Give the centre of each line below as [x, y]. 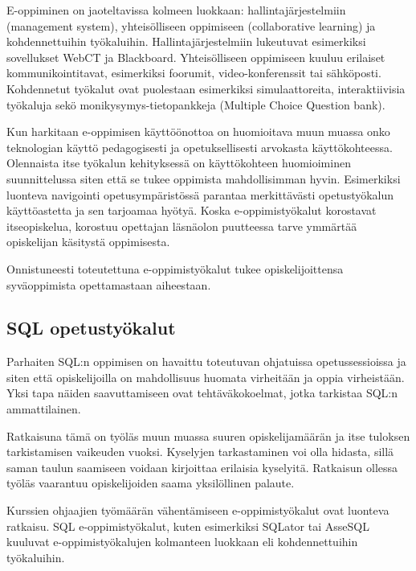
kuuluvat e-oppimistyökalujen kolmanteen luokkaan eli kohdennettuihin [182, 542]
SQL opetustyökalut [91, 328]
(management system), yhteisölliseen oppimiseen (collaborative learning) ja [191, 25]
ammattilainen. [44, 409]
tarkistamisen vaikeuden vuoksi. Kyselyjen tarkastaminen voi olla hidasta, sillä [200, 452]
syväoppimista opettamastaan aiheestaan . [109, 284]
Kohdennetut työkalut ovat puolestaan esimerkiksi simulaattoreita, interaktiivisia [206, 88]
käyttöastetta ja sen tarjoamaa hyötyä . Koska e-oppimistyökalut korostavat [192, 210]
